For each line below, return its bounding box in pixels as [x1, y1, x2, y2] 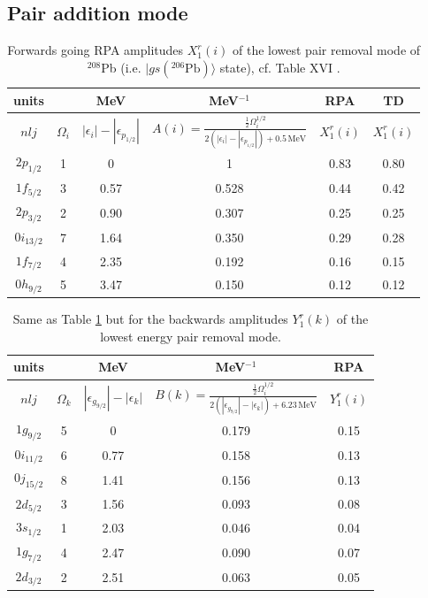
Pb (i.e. [101, 57, 141, 76]
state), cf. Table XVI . [219, 57, 340, 76]
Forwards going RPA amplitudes [7, 41, 184, 59]
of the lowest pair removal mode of [232, 41, 421, 59]
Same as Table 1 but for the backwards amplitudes [12, 310, 288, 328]
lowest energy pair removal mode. [100, 326, 281, 345]
